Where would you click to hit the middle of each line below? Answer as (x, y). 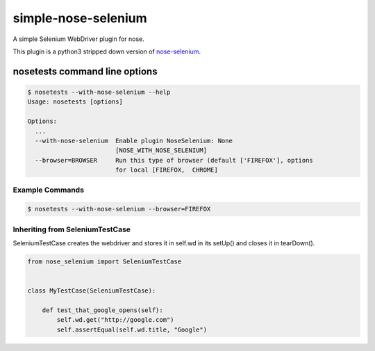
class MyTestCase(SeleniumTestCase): (92, 291)
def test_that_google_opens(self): (102, 310)
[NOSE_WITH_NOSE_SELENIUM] (161, 150)
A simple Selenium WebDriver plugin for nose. (79, 39)
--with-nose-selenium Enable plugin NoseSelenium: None (134, 140)
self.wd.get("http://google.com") (115, 320)
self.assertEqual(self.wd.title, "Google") (132, 329)
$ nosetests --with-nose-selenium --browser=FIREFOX (119, 209)
